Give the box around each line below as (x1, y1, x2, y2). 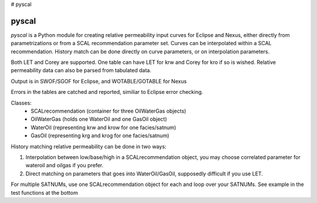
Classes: (11, 99, 32, 106)
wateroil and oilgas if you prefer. (25, 162, 104, 169)
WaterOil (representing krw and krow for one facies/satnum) (31, 124, 176, 131)
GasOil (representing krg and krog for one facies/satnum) (31, 132, 170, 139)
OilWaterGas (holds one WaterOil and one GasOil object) (31, 116, 167, 123)
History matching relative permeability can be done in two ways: (11, 143, 167, 150)
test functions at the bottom (11, 189, 79, 196)
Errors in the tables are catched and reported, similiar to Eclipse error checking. (11, 89, 204, 96)
